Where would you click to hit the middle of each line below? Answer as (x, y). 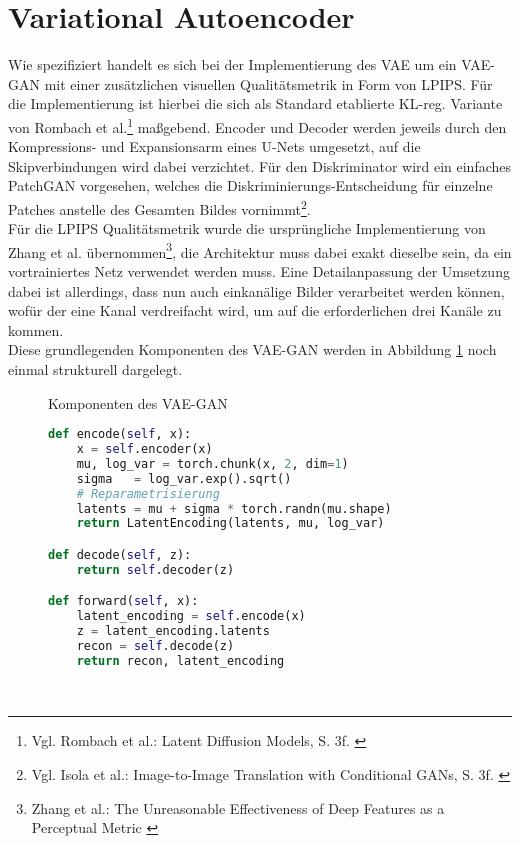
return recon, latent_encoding (180, 660)
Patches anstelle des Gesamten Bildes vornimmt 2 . (159, 207)
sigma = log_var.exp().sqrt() (184, 478)
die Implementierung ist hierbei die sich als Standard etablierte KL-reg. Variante (255, 103)
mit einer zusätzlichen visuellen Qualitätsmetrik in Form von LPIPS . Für (268, 83)
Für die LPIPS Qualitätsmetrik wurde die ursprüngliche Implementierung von (247, 228)
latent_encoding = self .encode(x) (191, 616)
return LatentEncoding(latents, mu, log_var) (230, 523)
